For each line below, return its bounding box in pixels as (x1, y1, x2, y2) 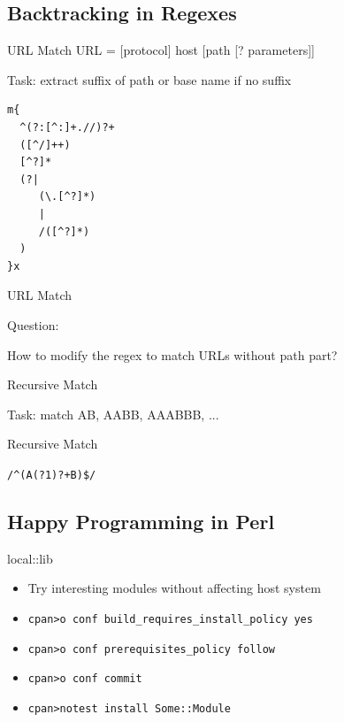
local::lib (7, 549, 53, 567)
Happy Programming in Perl (7, 507, 275, 534)
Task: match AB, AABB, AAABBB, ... (7, 404, 219, 423)
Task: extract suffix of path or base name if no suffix (7, 70, 292, 88)
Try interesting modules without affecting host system (27, 579, 321, 597)
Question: (7, 315, 59, 334)
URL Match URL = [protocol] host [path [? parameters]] (7, 41, 315, 59)
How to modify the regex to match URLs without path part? (7, 345, 338, 364)
